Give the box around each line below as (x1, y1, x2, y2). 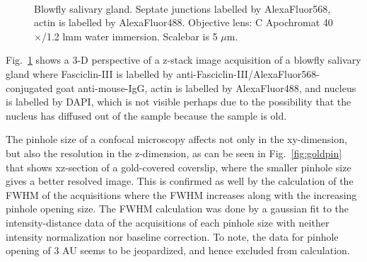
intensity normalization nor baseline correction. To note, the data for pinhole (6, 229, 339, 244)
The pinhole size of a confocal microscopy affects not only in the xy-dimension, (6, 132, 347, 147)
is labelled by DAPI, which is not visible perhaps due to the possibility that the (6, 94, 351, 109)
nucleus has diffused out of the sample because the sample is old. (6, 108, 287, 123)
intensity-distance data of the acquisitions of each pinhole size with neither (6, 215, 330, 229)
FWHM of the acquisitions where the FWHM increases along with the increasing (6, 187, 357, 202)
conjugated (6, 80, 53, 95)
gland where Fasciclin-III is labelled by (6, 66, 173, 81)
